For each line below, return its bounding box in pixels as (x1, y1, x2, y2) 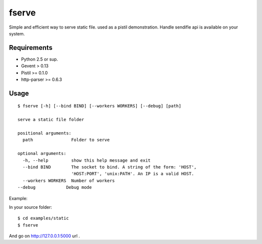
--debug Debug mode (17, 184, 92, 190)
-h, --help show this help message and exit (22, 157, 151, 163)
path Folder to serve (22, 137, 110, 143)
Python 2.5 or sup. (21, 56, 58, 62)
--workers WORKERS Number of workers (22, 178, 115, 183)
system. (9, 30, 25, 36)
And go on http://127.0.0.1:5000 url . (9, 233, 80, 239)
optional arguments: (17, 151, 66, 156)
